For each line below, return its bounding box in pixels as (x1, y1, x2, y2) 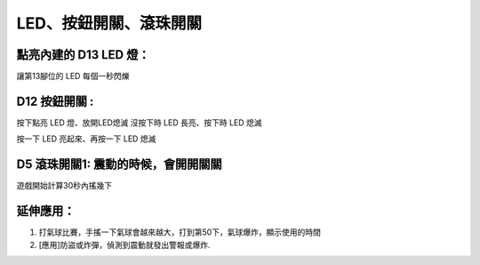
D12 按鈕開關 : (16, 93, 94, 108)
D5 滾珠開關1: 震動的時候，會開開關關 (16, 157, 222, 173)
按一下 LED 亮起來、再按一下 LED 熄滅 (16, 133, 156, 144)
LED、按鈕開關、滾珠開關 (16, 13, 203, 33)
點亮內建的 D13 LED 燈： (16, 47, 150, 62)
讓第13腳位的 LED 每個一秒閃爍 (16, 71, 130, 82)
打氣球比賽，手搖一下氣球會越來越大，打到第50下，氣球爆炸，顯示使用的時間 (38, 227, 322, 237)
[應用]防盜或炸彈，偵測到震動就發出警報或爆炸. (38, 239, 211, 250)
